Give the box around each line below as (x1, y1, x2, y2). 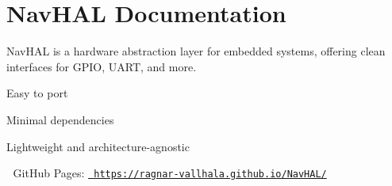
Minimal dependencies (6, 111, 114, 127)
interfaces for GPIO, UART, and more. (6, 58, 197, 74)
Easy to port (6, 85, 68, 101)
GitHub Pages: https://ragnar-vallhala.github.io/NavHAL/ (13, 165, 327, 181)
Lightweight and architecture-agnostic (6, 138, 190, 154)
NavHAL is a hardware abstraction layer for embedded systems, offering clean (6, 43, 386, 59)
